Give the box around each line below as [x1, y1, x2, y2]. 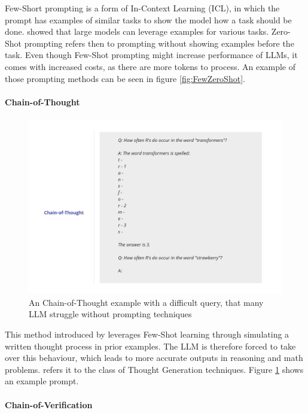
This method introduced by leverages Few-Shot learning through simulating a [5, 328, 289, 341]
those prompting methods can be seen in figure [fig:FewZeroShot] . [5, 72, 245, 84]
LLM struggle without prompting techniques [29, 308, 192, 320]
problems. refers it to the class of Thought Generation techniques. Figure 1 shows [5, 363, 304, 375]
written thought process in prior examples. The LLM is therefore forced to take [5, 339, 296, 352]
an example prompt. [5, 375, 79, 387]
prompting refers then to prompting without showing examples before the [24, 37, 294, 49]
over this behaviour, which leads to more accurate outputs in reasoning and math [5, 351, 303, 364]
